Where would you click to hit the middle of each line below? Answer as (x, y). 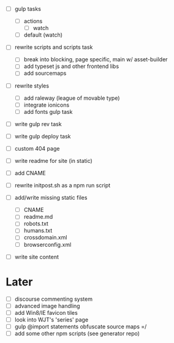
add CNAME (30, 173)
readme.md (38, 217)
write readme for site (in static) (53, 160)
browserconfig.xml (47, 244)
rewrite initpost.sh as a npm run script (62, 186)
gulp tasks (28, 9)
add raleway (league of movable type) (72, 98)
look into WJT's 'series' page (51, 319)
